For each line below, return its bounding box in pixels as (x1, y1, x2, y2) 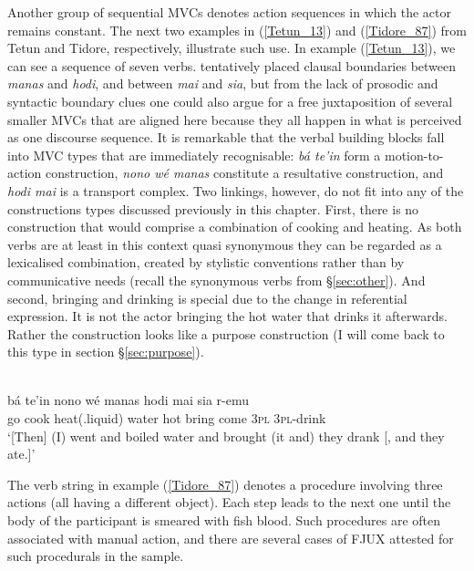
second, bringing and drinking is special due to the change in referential (7, 288, 407, 307)
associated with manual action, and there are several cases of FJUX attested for (7, 528, 454, 547)
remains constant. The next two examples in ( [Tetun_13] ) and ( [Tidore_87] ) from (7, 20, 467, 39)
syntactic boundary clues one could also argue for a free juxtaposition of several (7, 91, 453, 110)
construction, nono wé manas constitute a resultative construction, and (45, 163, 444, 182)
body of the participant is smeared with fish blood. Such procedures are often (7, 511, 440, 530)
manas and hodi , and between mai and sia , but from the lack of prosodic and (7, 74, 438, 93)
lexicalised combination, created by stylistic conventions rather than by (7, 253, 405, 272)
